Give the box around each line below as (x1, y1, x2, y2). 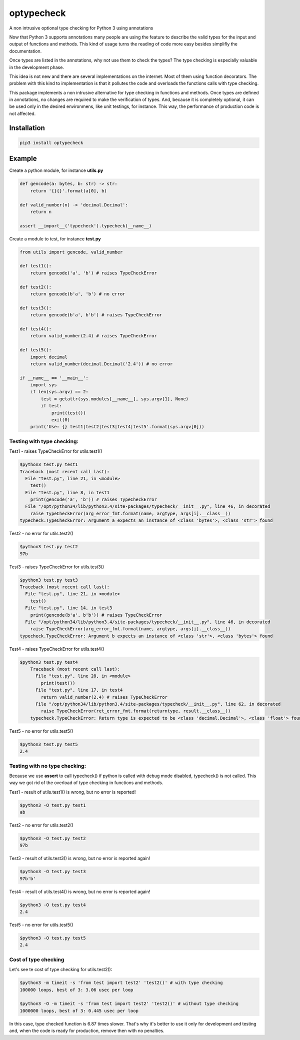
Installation (9, 123, 45, 132)
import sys (30, 382, 57, 388)
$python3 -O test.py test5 (19, 935, 86, 941)
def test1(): (19, 263, 52, 269)
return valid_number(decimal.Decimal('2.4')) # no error (30, 361, 173, 367)
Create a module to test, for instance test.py (9, 235, 101, 242)
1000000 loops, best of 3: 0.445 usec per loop (19, 1008, 138, 1014)
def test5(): (19, 347, 52, 353)
